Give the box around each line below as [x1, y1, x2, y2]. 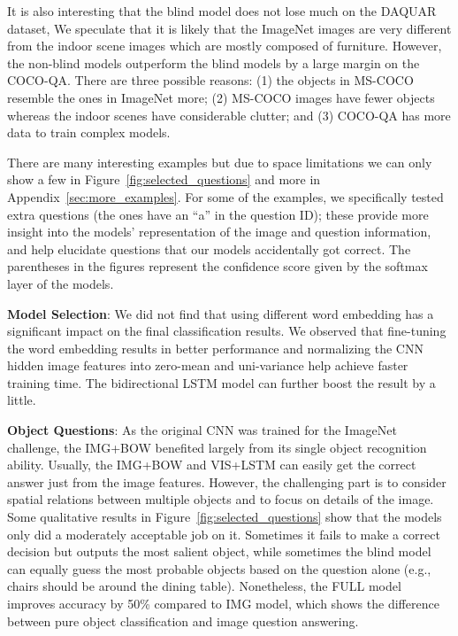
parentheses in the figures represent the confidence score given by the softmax [7, 257, 428, 275]
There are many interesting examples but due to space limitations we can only [7, 152, 432, 171]
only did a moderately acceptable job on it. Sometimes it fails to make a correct [7, 524, 440, 543]
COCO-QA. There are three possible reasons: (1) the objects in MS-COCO [7, 71, 414, 89]
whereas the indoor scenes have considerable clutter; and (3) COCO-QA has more [7, 105, 451, 124]
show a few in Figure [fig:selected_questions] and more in [7, 170, 321, 189]
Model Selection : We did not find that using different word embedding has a [7, 304, 434, 322]
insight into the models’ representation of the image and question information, [7, 222, 431, 241]
